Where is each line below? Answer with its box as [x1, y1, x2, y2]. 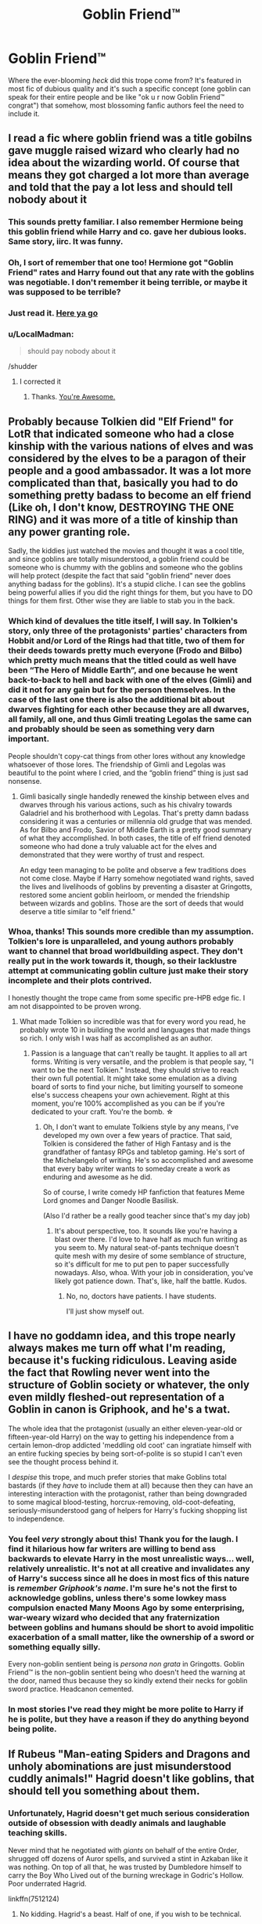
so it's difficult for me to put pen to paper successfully [54, 1259, 229, 1269]
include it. [8, 108, 41, 118]
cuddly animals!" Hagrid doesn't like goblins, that [8, 1772, 255, 1786]
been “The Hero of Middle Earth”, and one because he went [8, 665, 239, 676]
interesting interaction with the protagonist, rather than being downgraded [8, 1489, 247, 1498]
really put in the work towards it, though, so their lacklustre [8, 956, 237, 967]
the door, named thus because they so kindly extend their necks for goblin [8, 1675, 248, 1685]
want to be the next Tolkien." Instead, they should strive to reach [31, 1065, 239, 1074]
